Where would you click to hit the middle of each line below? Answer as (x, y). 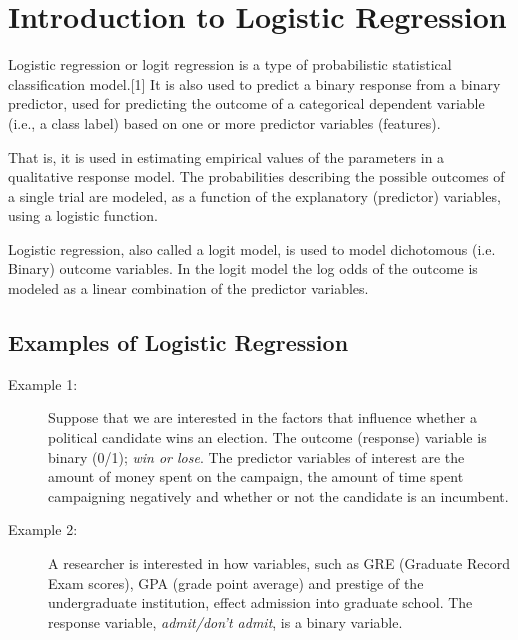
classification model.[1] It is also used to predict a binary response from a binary (254, 83)
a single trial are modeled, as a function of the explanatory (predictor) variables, (254, 195)
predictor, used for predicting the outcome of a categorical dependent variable (246, 103)
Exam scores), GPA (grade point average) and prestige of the (236, 582)
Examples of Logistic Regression (178, 342)
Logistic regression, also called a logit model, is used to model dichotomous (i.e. (252, 248)
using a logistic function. (83, 215)
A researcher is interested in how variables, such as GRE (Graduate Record (279, 563)
